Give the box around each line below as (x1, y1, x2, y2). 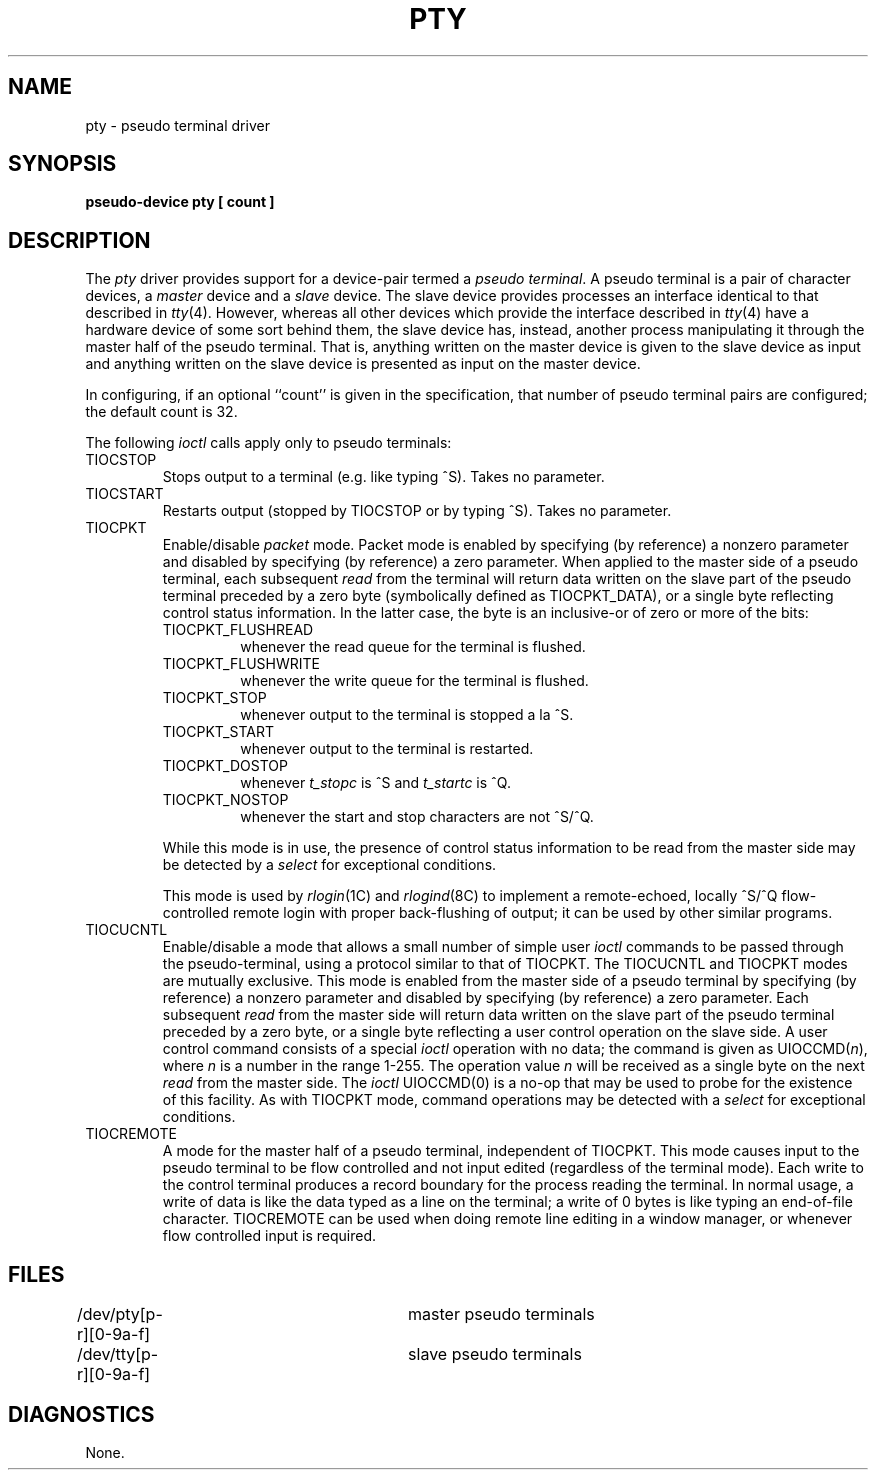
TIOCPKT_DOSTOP (162, 757, 288, 775)
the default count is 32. (85, 403, 238, 421)
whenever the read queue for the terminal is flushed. (240, 638, 586, 656)
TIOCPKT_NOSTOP (162, 791, 289, 809)
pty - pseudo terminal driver (85, 116, 270, 134)
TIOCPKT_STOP (162, 689, 267, 707)
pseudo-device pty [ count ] (85, 193, 275, 211)
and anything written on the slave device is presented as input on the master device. (85, 355, 641, 373)
